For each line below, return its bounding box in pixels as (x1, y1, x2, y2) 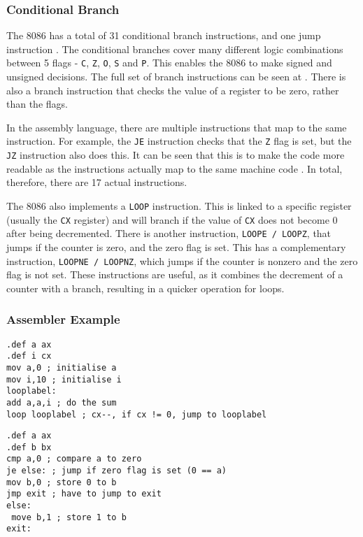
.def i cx (6, 351, 52, 361)
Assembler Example (6, 310, 120, 328)
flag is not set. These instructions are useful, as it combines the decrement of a (6, 267, 343, 282)
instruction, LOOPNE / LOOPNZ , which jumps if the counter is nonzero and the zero (6, 253, 358, 268)
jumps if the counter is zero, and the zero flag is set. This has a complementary (6, 239, 346, 254)
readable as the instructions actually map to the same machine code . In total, (6, 161, 343, 176)
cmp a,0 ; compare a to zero (6, 454, 142, 464)
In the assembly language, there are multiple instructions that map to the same (6, 120, 347, 134)
